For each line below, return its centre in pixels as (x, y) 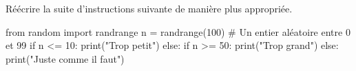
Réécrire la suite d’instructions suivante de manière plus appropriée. (149, 8)
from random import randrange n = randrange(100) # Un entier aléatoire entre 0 (178, 31)
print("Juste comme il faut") (65, 58)
